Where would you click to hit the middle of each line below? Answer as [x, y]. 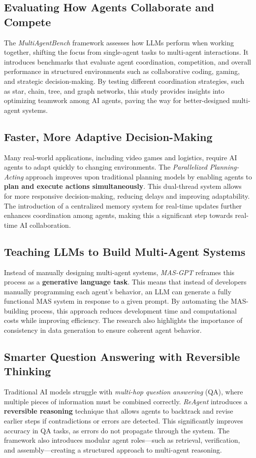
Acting [14, 176]
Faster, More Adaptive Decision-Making [108, 136]
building [16, 310]
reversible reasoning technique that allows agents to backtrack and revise [119, 411]
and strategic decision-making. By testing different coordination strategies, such [124, 81]
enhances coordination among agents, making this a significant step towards [118, 215]
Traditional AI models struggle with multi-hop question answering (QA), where [124, 392]
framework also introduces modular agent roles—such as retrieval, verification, [122, 440]
